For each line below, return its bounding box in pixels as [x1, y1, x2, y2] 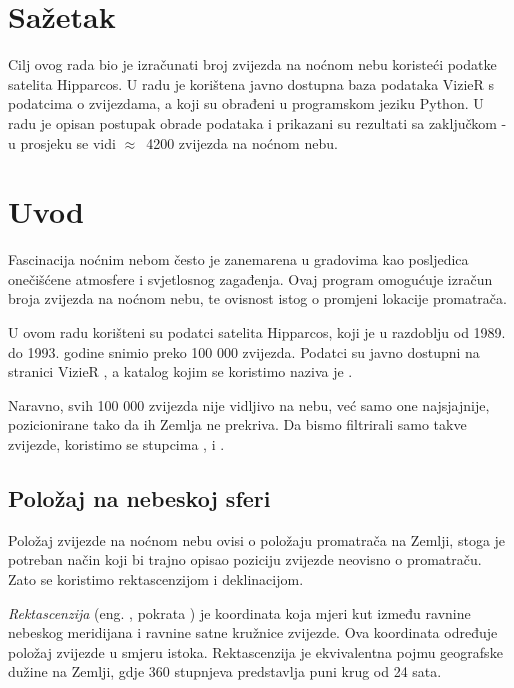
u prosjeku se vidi [8, 132, 116, 153]
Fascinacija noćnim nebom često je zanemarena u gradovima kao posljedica [8, 249, 469, 270]
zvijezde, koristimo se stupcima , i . [8, 433, 225, 454]
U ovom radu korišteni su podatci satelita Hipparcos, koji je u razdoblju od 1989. [8, 322, 506, 342]
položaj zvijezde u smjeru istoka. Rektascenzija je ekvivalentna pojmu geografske [8, 641, 503, 662]
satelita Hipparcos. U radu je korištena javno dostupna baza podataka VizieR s [8, 73, 495, 94]
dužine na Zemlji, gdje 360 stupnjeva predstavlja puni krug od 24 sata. [8, 661, 442, 682]
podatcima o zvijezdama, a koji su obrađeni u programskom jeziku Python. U [8, 93, 484, 114]
